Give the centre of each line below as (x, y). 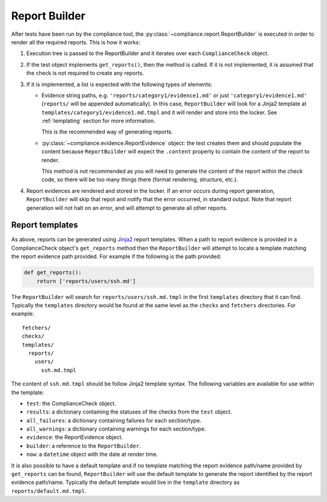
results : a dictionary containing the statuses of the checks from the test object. (129, 412)
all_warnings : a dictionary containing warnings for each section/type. (116, 429)
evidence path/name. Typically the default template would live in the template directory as (125, 483)
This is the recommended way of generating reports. (107, 132)
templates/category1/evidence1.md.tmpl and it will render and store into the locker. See (159, 112)
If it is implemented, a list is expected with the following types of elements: (119, 84)
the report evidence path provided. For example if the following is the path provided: (116, 256)
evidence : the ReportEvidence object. (75, 437)
